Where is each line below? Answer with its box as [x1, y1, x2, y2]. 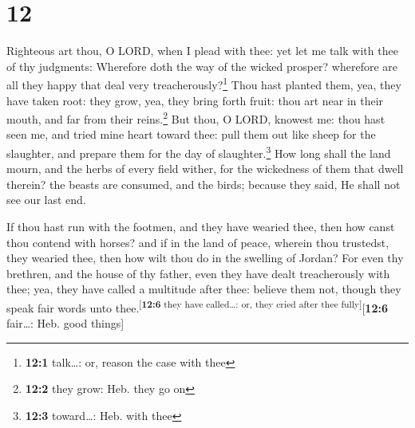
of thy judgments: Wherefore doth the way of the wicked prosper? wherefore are [6, 57, 398, 74]
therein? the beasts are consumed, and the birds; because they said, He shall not [6, 175, 401, 192]
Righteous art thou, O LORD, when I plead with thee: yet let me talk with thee [6, 42, 398, 59]
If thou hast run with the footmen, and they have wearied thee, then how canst [6, 218, 395, 235]
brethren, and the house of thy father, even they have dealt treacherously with [6, 265, 390, 281]
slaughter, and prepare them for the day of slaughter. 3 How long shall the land [6, 143, 391, 161]
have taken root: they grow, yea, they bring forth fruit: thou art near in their [6, 92, 384, 108]
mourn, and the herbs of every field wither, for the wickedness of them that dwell [6, 160, 404, 177]
